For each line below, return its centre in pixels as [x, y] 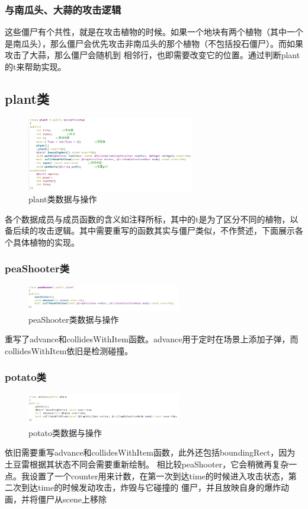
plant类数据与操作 [63, 199]
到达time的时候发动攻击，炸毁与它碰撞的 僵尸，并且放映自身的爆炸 [151, 487]
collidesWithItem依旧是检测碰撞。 [69, 350]
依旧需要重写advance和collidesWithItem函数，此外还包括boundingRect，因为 [150, 452]
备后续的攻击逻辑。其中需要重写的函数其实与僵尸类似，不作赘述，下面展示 [150, 230]
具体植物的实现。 [46, 242]
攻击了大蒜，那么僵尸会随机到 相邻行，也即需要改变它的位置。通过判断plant [153, 55]
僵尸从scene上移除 [72, 499]
